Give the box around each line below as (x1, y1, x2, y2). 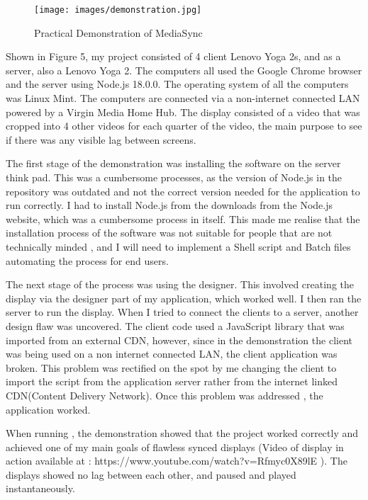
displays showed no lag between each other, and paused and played (6, 467, 296, 482)
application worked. (6, 402, 91, 416)
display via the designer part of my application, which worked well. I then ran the (6, 290, 362, 305)
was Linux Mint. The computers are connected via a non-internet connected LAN (6, 91, 360, 106)
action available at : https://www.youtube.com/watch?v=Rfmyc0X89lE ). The (6, 453, 347, 468)
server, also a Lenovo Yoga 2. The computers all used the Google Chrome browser (6, 62, 362, 77)
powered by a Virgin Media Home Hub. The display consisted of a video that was (6, 104, 360, 119)
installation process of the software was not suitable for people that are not (6, 225, 333, 240)
